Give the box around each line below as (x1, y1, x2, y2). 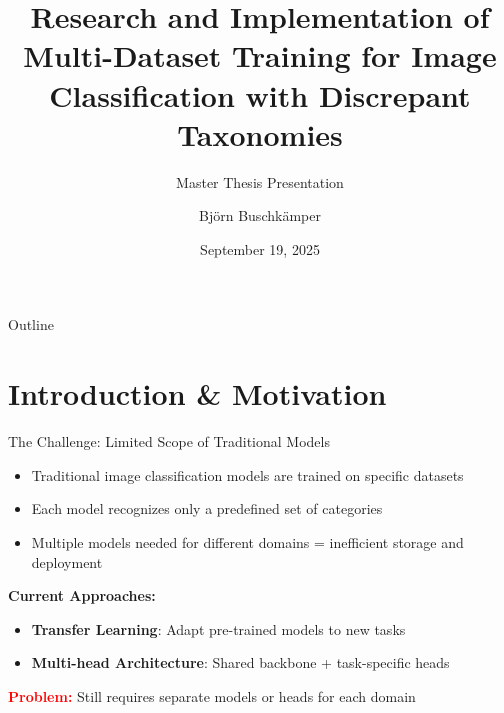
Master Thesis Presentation (176, 171, 344, 192)
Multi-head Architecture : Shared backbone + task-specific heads (31, 652, 450, 673)
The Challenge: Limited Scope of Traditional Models (8, 431, 330, 452)
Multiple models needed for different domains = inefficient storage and (31, 531, 464, 552)
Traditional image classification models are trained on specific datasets (31, 464, 464, 485)
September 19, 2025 (200, 238, 320, 259)
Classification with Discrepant (49, 74, 471, 115)
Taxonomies (177, 113, 343, 154)
